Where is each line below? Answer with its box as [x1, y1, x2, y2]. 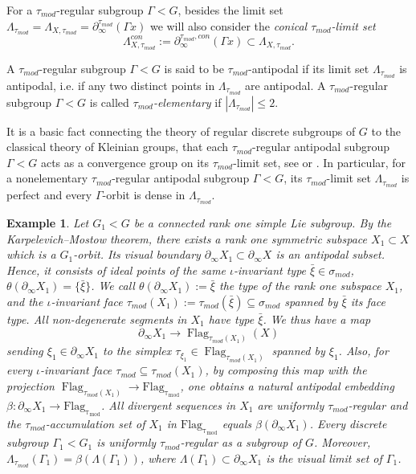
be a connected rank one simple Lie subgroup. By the [133, 215, 392, 231]
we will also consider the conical [149, 17, 308, 34]
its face [350, 293, 386, 309]
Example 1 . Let [6, 215, 89, 231]
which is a [6, 246, 56, 263]
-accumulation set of [45, 415, 145, 431]
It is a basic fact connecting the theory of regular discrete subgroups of [6, 122, 356, 139]
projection [6, 377, 55, 394]
